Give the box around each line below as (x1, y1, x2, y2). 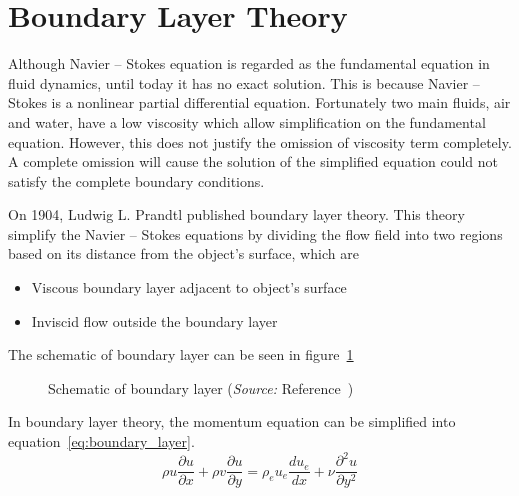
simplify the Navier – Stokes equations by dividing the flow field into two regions (8, 223, 503, 244)
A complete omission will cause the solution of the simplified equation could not (8, 151, 498, 172)
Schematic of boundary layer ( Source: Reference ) (48, 377, 354, 398)
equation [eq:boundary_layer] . (8, 431, 195, 452)
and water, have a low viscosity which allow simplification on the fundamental (8, 111, 486, 132)
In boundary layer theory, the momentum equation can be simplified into (8, 411, 456, 432)
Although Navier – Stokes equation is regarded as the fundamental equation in (8, 53, 490, 74)
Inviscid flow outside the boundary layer (31, 310, 278, 331)
